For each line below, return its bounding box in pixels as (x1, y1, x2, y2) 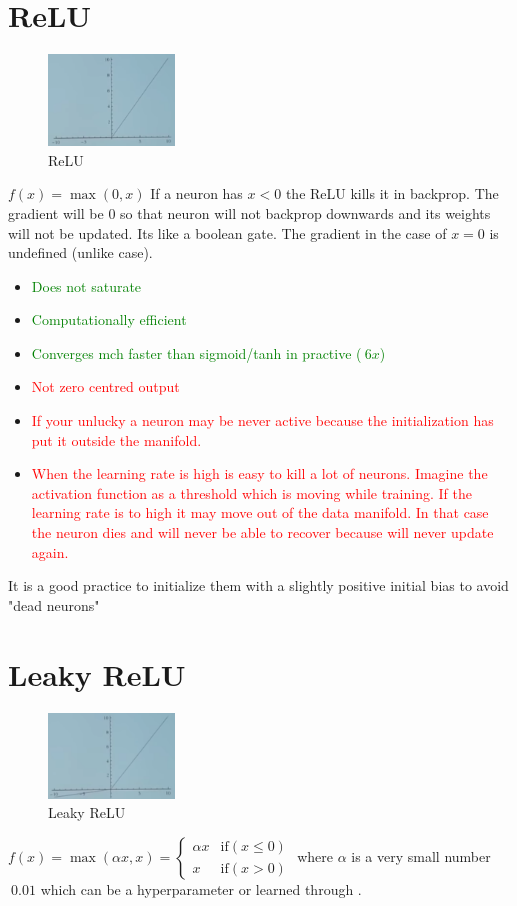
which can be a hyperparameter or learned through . (40, 878, 362, 899)
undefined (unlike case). (8, 242, 153, 263)
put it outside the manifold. (31, 429, 202, 450)
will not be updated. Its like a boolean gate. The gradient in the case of (8, 222, 447, 243)
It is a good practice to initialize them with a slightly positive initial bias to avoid (8, 575, 509, 596)
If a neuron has (150, 183, 243, 204)
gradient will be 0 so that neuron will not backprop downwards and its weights (8, 202, 491, 223)
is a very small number (351, 845, 491, 866)
